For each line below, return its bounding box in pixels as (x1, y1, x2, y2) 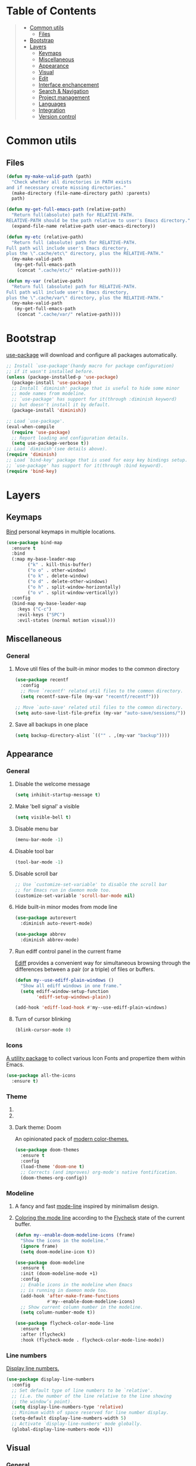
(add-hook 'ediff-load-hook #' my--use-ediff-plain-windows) (14, 1004, 167, 1011)
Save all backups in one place (14, 720, 88, 728)
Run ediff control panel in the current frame (14, 948, 122, 955)
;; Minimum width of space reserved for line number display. (11, 1410, 169, 1416)
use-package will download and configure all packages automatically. (6, 352, 178, 358)
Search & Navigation (38, 87, 89, 94)
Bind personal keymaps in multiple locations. (6, 528, 116, 535)
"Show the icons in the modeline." (20, 1238, 109, 1244)
